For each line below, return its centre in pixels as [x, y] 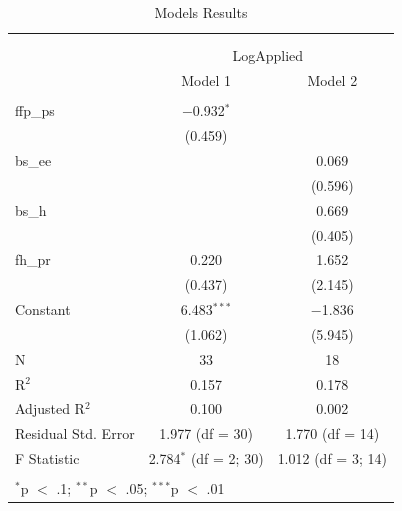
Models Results [201, 12]
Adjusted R [50, 408]
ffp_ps [35, 110]
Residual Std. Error [75, 433]
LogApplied [268, 55]
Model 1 [206, 80]
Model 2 [332, 80]
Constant [43, 309]
